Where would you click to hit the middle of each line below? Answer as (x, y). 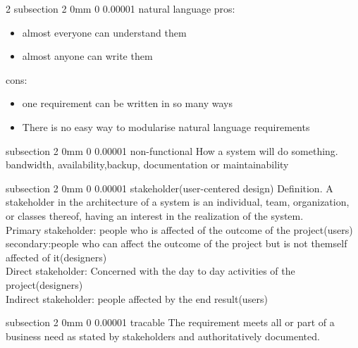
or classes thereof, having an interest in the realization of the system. (155, 215)
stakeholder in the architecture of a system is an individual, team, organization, (178, 202)
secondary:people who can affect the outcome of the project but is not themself (177, 243)
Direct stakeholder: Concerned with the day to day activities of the (150, 271)
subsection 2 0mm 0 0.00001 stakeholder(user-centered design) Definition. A (169, 188)
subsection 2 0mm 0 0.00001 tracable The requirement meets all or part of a (170, 322)
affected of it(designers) (56, 257)
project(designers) (44, 284)
